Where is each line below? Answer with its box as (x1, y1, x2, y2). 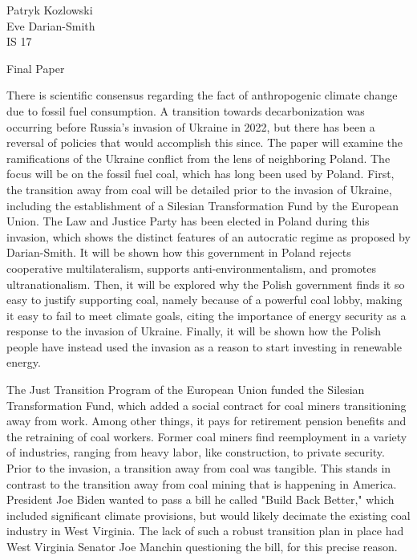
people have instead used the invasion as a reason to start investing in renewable (6, 338, 402, 355)
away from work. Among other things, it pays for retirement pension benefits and (6, 412, 407, 429)
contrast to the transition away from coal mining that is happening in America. (6, 475, 397, 492)
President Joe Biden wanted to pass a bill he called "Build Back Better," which (6, 491, 395, 508)
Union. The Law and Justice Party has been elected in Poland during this (6, 213, 370, 229)
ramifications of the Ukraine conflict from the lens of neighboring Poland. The (6, 149, 391, 166)
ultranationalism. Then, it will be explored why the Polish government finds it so (6, 275, 405, 292)
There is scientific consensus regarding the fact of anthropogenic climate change (6, 87, 398, 103)
